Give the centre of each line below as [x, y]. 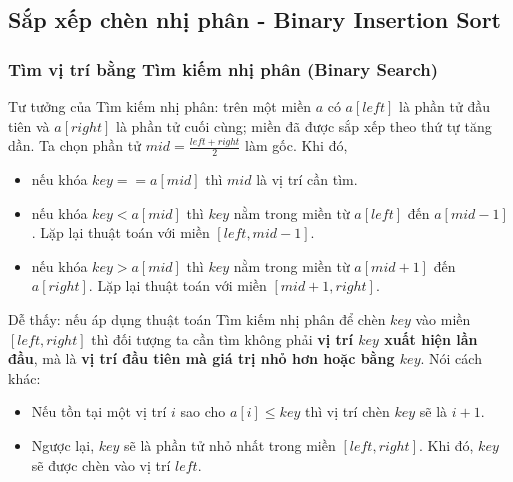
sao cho [203, 411]
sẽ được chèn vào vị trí [101, 464]
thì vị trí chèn [347, 411]
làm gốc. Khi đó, [296, 145]
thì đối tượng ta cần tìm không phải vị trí [222, 338]
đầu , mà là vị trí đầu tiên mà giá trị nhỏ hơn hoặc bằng [201, 358]
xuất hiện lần [431, 338]
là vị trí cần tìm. [307, 179]
